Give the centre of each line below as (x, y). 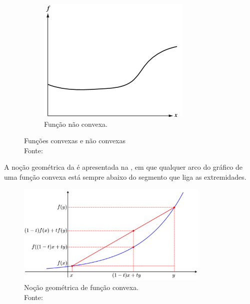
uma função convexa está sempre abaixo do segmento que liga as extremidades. (125, 176)
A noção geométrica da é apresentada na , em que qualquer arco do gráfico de (123, 167)
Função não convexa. (76, 124)
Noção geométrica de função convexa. (81, 287)
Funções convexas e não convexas (75, 141)
